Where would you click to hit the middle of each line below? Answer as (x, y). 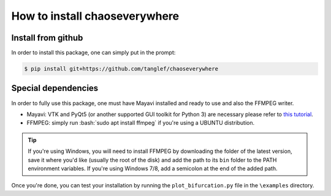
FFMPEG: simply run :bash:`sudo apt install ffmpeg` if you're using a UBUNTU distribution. (141, 123)
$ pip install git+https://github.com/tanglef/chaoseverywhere (121, 69)
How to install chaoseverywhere (95, 16)
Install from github (47, 38)
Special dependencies (55, 88)
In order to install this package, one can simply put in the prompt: (93, 53)
